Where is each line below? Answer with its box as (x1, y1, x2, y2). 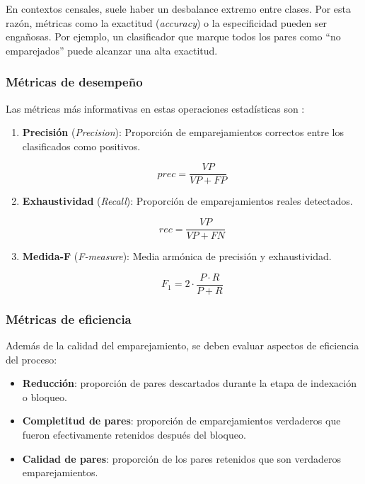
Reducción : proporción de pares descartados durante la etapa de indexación (22, 376, 357, 390)
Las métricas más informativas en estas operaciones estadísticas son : (6, 101, 305, 116)
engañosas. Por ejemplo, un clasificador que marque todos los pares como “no (6, 29, 341, 44)
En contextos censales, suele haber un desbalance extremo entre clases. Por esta (6, 1, 351, 16)
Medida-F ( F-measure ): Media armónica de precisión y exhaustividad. (22, 249, 332, 264)
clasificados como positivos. (22, 138, 141, 153)
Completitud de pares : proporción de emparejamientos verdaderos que (22, 413, 341, 428)
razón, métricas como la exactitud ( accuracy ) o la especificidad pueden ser (6, 15, 328, 30)
